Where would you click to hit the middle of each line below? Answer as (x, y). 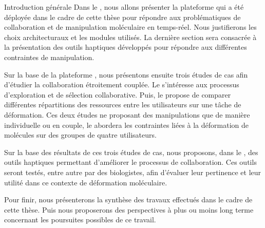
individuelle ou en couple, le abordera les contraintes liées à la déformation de (126, 125)
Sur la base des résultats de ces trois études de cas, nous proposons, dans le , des (131, 152)
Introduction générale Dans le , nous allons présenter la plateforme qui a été (124, 7)
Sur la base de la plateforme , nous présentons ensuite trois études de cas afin (126, 74)
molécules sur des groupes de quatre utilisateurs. (80, 135)
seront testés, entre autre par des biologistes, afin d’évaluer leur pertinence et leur (133, 172)
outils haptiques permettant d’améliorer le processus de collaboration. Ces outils (130, 162)
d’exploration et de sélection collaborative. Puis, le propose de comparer (118, 94)
